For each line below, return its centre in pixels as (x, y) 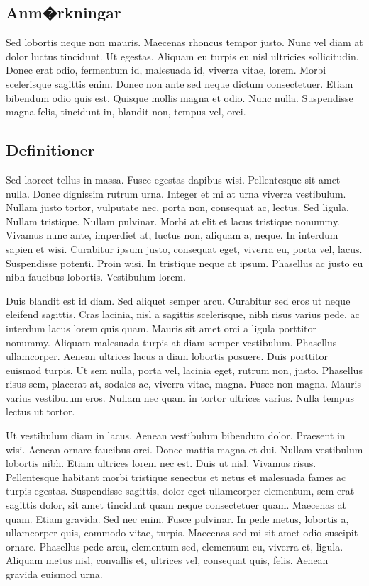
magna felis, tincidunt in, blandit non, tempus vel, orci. (126, 112)
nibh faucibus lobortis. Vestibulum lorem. (96, 277)
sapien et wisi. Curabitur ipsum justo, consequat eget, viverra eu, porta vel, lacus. (184, 248)
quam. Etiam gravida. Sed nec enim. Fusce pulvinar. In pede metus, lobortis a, (177, 518)
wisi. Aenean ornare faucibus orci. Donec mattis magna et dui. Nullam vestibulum (184, 449)
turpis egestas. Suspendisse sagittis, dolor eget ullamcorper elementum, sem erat (180, 491)
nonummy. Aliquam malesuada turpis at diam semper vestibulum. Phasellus (171, 342)
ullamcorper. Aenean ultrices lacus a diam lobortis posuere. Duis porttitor (167, 356)
